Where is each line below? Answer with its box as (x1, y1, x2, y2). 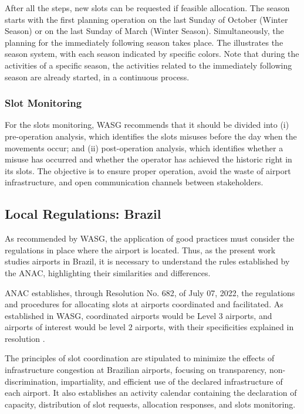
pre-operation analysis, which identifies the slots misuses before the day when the (5, 130, 297, 142)
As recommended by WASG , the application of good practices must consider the (5, 232, 295, 245)
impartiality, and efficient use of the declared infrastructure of (60, 375, 283, 387)
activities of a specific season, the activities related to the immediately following (5, 59, 292, 71)
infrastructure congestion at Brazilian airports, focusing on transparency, (5, 364, 267, 376)
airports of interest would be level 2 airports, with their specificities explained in (5, 321, 294, 333)
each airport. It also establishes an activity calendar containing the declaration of (5, 386, 297, 399)
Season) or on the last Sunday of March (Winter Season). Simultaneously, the (5, 25, 284, 37)
